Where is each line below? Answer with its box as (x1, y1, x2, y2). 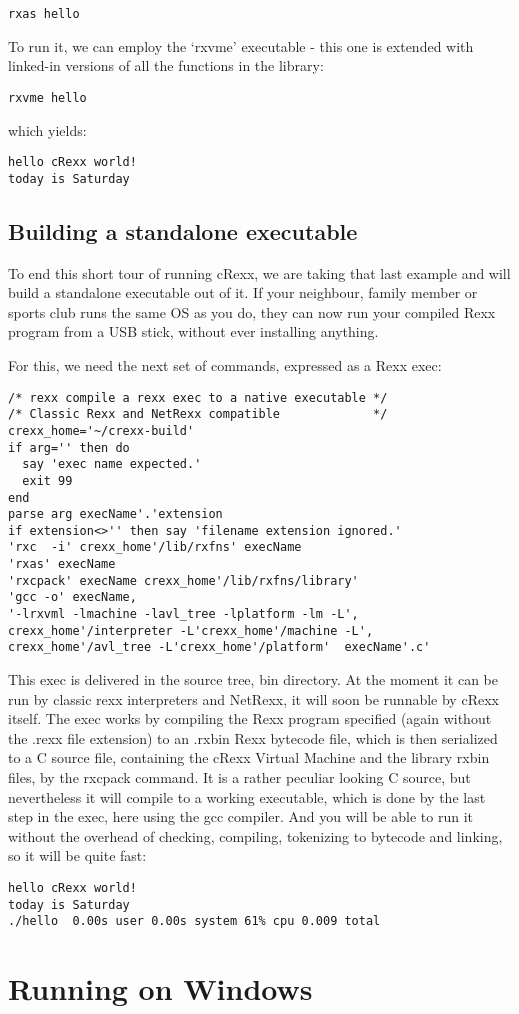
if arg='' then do (8, 440, 130, 455)
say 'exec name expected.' (22, 457, 202, 472)
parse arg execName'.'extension (8, 507, 223, 522)
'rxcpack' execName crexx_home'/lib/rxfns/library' (8, 573, 359, 588)
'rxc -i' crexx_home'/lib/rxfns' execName (8, 540, 302, 555)
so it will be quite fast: (8, 845, 147, 866)
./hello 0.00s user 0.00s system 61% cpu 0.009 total (8, 914, 381, 929)
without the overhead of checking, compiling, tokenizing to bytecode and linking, (8, 825, 503, 846)
